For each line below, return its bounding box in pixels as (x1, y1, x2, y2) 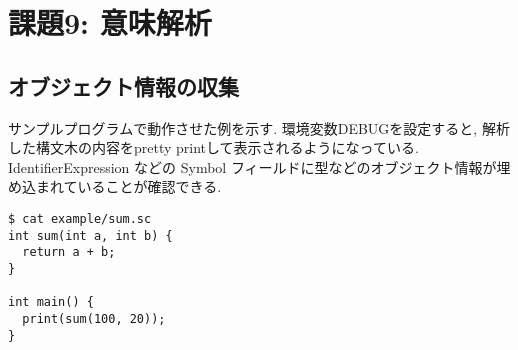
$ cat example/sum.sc (8, 211, 152, 226)
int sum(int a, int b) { (8, 228, 173, 243)
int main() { (8, 295, 94, 310)
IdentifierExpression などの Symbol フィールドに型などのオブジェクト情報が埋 (8, 156, 511, 177)
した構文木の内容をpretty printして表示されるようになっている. (8, 137, 419, 158)
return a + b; (22, 245, 116, 260)
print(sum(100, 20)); (22, 311, 166, 326)
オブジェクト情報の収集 (8, 70, 239, 101)
